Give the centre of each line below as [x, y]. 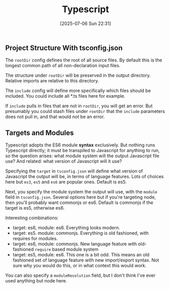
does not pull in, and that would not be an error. [55, 117]
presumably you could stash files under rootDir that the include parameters [85, 111]
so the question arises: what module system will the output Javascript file [82, 156]
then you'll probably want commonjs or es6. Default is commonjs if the [79, 203]
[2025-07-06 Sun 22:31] [86, 23]
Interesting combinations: [32, 218]
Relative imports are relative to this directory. [52, 81]
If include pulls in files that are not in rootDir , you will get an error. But [79, 106]
